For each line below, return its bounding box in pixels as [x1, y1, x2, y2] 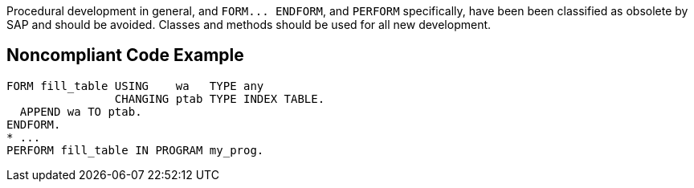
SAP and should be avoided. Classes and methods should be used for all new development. [6, 18, 492, 31]
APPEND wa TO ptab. [19, 104, 142, 118]
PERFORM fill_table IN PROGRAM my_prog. [6, 143, 264, 157]
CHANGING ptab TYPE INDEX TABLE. [114, 92, 325, 105]
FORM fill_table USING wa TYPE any [6, 79, 264, 92]
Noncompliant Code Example [6, 45, 244, 66]
